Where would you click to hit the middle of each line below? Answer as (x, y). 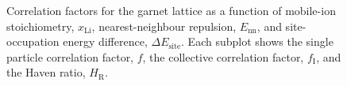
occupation (33, 41)
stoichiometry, (40, 26)
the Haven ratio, (46, 72)
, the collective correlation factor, (223, 56)
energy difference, (105, 41)
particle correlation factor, (70, 56)
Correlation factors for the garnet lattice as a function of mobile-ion (171, 10)
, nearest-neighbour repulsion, (164, 26)
